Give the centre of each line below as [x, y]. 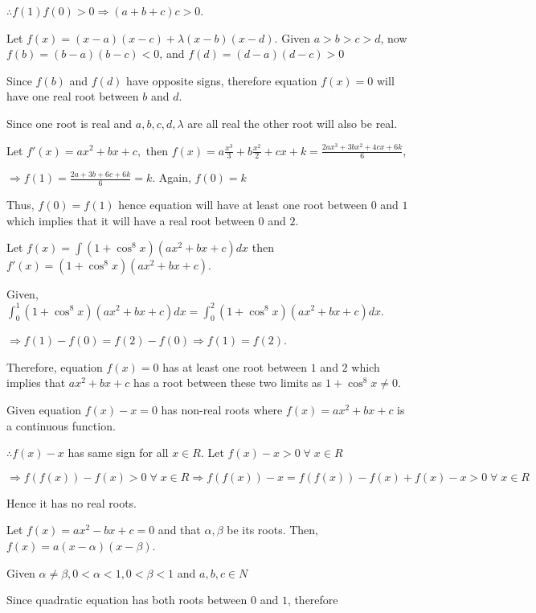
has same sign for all [118, 453]
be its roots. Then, [272, 530]
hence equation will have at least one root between [243, 205]
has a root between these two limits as [227, 383]
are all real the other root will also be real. [293, 123]
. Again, [172, 177]
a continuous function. [61, 425]
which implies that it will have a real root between [131, 220]
